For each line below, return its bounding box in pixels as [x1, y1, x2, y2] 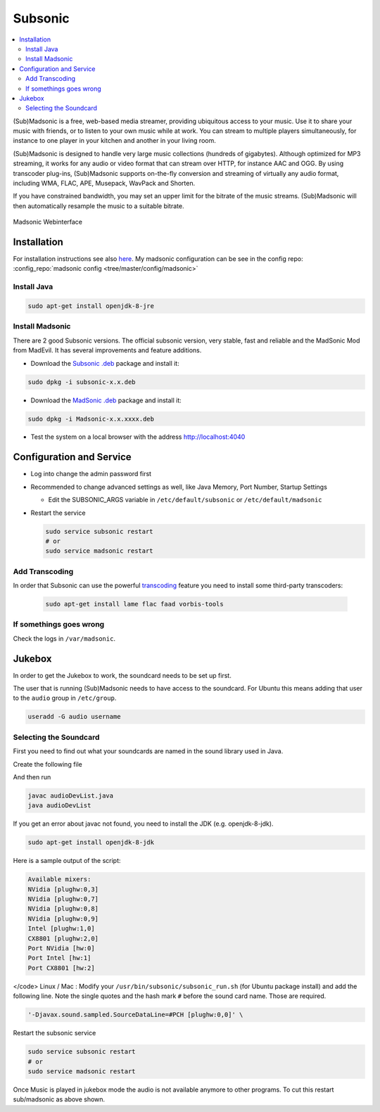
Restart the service [30, 509, 86, 517]
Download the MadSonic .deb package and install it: [30, 396, 182, 404]
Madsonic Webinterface [13, 218, 83, 226]
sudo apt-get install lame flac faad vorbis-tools [45, 600, 224, 608]
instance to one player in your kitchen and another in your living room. [13, 136, 216, 145]
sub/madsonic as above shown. [13, 1095, 106, 1104]
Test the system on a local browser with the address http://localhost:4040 [30, 433, 246, 441]
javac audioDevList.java [27, 791, 114, 800]
